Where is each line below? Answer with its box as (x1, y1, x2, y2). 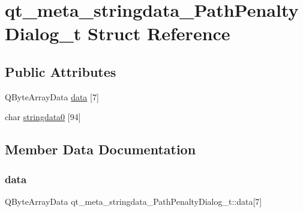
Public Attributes (5, 62, 116, 80)
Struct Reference (87, 21, 230, 46)
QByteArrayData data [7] (5, 90, 99, 103)
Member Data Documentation (5, 140, 196, 159)
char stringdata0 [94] (5, 111, 81, 123)
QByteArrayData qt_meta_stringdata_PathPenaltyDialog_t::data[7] (5, 195, 262, 207)
